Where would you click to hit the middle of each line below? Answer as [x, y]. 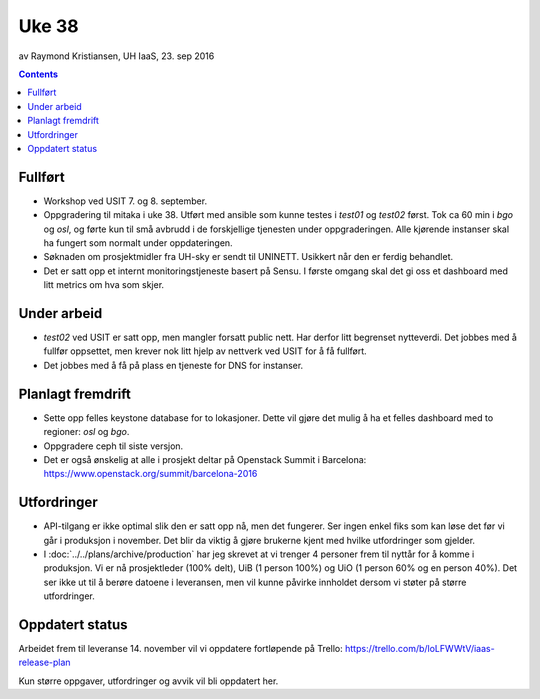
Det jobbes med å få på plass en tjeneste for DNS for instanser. [173, 365]
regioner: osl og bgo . [86, 432]
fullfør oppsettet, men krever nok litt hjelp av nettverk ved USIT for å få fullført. [205, 351]
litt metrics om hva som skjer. [104, 285]
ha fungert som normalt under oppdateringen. [138, 242]
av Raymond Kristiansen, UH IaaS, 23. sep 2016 [116, 56]
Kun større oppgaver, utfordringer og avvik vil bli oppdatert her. [148, 681]
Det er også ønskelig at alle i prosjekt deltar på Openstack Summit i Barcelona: [205, 459]
